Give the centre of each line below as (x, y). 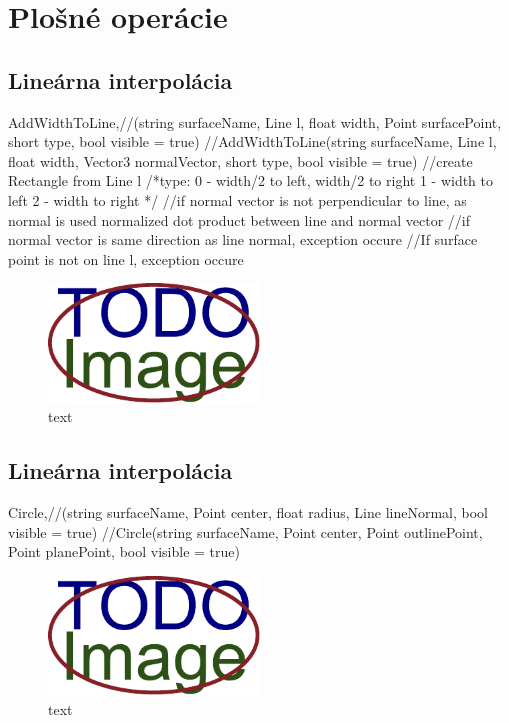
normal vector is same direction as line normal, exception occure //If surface (243, 239)
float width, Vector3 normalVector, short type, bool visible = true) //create (240, 160)
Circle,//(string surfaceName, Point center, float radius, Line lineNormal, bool (248, 512)
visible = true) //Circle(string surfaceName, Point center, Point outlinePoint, (245, 531)
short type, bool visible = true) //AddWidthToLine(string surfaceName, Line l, (252, 141)
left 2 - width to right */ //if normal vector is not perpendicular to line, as (237, 199)
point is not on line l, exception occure (126, 258)
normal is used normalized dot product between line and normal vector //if (239, 219)
